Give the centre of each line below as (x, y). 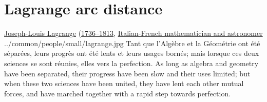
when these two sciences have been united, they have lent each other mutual (124, 83)
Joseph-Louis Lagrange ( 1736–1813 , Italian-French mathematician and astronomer (133, 33)
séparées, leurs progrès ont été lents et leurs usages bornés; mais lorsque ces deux (132, 53)
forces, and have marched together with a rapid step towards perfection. (118, 93)
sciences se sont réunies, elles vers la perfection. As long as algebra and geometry (131, 63)
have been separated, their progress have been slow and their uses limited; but (127, 73)
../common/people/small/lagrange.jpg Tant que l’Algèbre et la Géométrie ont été (132, 43)
